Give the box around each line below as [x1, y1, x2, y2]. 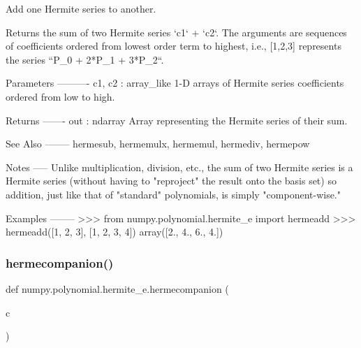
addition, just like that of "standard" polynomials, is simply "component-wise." [6, 187, 341, 201]
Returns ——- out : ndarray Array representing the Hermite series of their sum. [6, 113, 348, 127]
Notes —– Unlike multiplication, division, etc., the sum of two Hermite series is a [6, 159, 353, 174]
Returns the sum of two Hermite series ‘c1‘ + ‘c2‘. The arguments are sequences [6, 24, 347, 39]
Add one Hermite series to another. [6, 1, 156, 15]
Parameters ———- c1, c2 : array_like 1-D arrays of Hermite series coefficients [6, 75, 344, 90]
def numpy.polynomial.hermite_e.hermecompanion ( [6, 281, 229, 296]
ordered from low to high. [6, 89, 115, 103]
